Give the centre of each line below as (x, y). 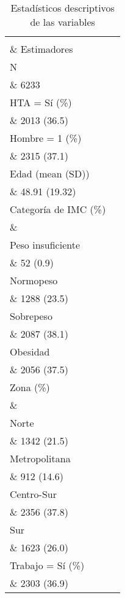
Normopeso (34, 280)
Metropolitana (40, 458)
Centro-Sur (33, 494)
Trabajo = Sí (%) (47, 565)
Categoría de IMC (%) (58, 209)
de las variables (62, 22)
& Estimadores (41, 49)
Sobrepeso (31, 316)
